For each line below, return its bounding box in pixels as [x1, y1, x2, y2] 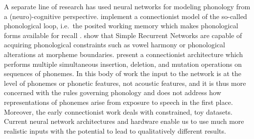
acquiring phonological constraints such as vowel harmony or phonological [4, 40, 225, 50]
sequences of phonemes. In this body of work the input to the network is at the [4, 68, 242, 79]
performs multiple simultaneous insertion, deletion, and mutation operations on [4, 59, 242, 69]
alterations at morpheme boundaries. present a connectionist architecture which [4, 49, 243, 59]
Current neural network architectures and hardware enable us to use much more [4, 116, 244, 126]
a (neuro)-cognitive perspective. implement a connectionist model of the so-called [4, 11, 247, 21]
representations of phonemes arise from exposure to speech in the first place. [4, 97, 233, 107]
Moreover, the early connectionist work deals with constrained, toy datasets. [4, 106, 232, 117]
